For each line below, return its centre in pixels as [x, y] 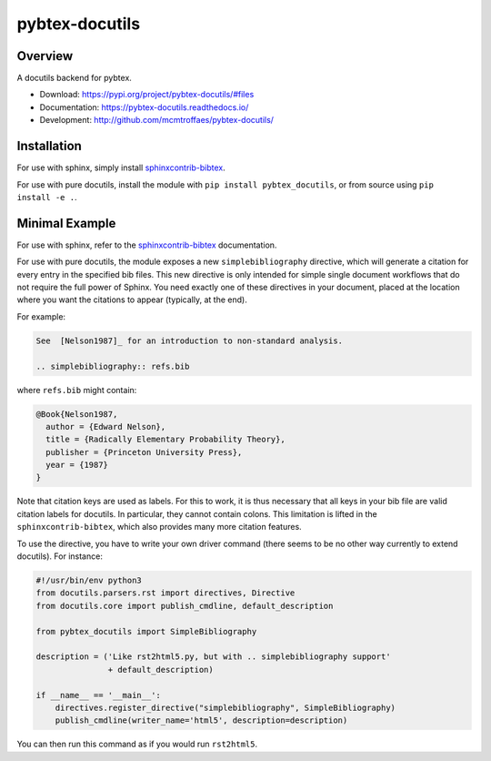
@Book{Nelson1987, [77, 414]
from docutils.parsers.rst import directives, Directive [165, 593]
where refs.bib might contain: [77, 390]
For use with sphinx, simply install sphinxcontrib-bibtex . [121, 167]
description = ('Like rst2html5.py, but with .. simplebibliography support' [213, 657]
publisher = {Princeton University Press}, [144, 452]
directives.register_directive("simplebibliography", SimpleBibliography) [225, 707]
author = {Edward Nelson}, [106, 426]
